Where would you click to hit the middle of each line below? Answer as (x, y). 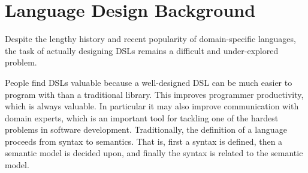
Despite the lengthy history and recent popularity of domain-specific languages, (150, 39)
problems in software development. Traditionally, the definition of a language (146, 129)
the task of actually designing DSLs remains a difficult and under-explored (142, 50)
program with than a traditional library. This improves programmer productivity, (154, 94)
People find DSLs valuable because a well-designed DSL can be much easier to (149, 82)
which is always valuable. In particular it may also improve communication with (152, 106)
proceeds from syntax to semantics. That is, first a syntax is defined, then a (144, 141)
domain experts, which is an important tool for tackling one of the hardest (142, 117)
